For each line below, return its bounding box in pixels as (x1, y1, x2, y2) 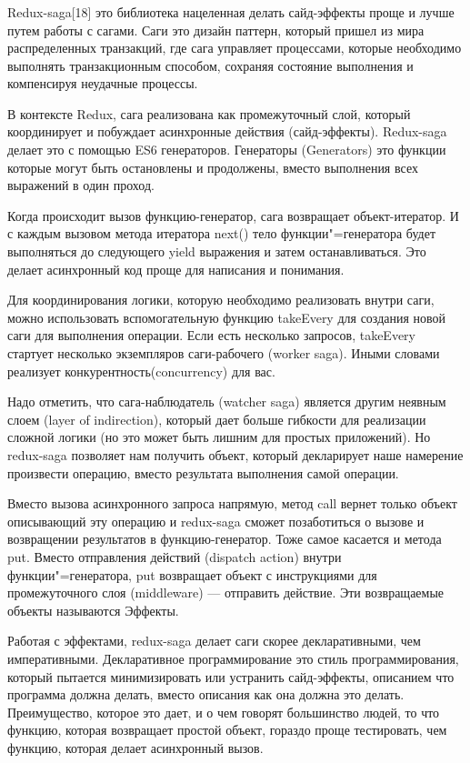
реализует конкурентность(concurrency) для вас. (7, 361, 275, 380)
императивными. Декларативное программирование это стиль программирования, (7, 648, 459, 668)
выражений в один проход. (7, 176, 155, 195)
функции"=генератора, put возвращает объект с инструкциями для (7, 565, 377, 584)
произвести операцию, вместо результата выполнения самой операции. (7, 463, 399, 482)
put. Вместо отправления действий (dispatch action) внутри (7, 547, 342, 566)
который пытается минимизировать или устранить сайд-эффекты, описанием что (7, 667, 455, 686)
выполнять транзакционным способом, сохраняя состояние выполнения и (7, 55, 414, 75)
